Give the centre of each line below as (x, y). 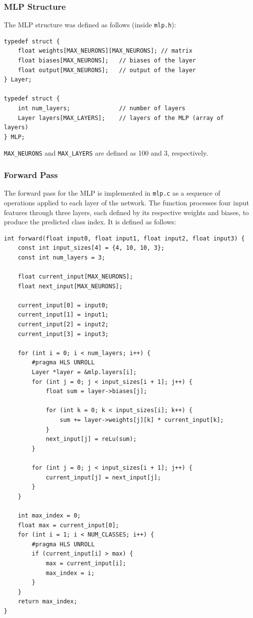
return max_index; (48, 602)
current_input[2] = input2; (63, 325)
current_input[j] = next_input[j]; (103, 477)
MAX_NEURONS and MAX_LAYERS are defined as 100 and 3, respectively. (106, 153)
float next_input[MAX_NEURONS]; (70, 286)
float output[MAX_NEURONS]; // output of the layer (107, 70)
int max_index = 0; (49, 515)
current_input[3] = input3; (63, 334)
